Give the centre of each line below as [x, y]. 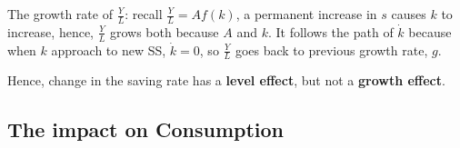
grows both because [164, 31]
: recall [144, 14]
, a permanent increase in [306, 14]
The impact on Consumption [146, 129]
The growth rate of [60, 14]
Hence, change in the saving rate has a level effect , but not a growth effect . [226, 80]
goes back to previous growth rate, [331, 49]
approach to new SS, [109, 49]
